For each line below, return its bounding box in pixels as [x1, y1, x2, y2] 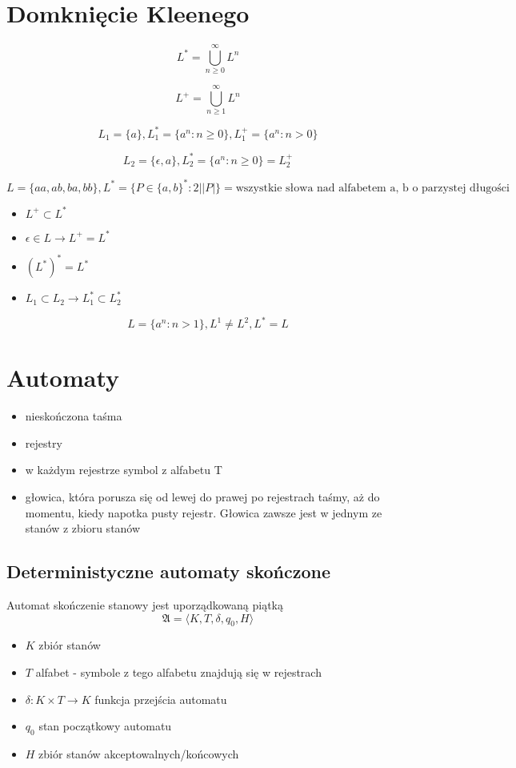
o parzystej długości [412, 182, 510, 194]
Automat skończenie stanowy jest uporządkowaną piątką [6, 597, 283, 613]
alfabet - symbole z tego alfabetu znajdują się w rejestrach [35, 664, 322, 681]
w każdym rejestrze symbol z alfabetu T [25, 461, 222, 478]
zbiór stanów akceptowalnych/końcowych [38, 746, 239, 762]
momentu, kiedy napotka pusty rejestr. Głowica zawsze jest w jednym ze [25, 504, 382, 521]
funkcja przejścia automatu [94, 690, 227, 707]
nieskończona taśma [25, 408, 122, 424]
